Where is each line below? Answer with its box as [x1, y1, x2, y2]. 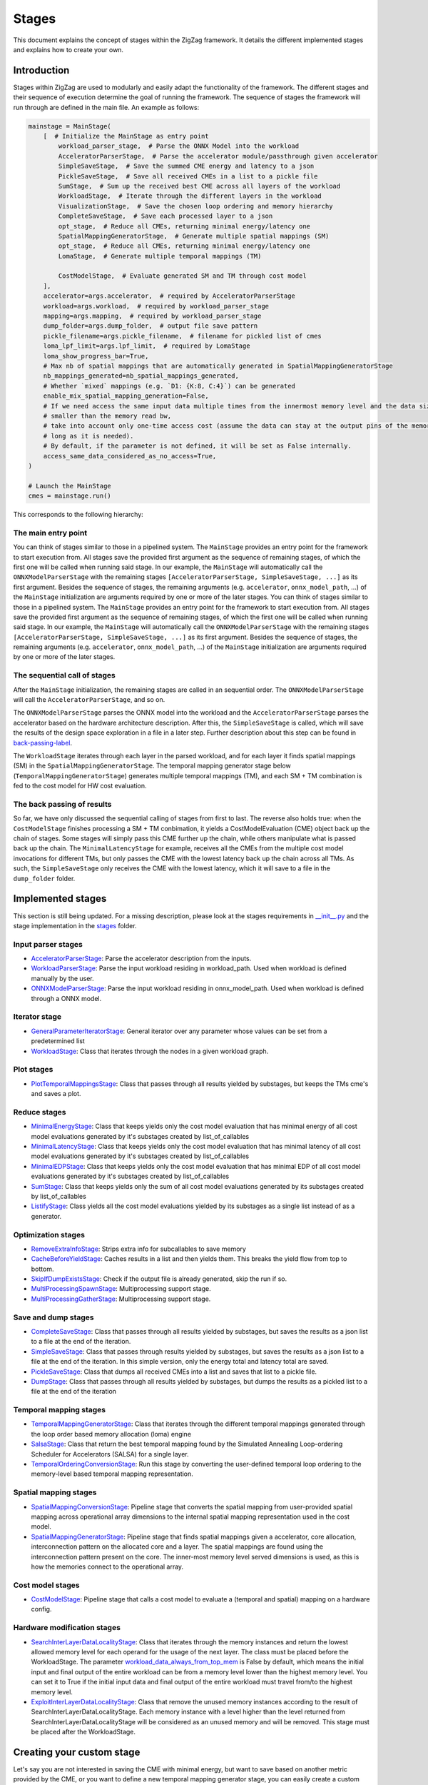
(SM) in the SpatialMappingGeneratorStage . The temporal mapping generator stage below [13, 761, 292, 770]
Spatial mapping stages [13, 1487, 97, 1497]
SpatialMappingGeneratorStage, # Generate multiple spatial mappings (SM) [58, 232, 330, 240]
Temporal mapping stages [13, 1405, 106, 1415]
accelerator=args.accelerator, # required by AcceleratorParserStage [43, 292, 296, 300]
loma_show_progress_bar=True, [43, 352, 149, 360]
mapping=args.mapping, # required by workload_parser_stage [43, 312, 262, 321]
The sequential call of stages [13, 670, 116, 680]
